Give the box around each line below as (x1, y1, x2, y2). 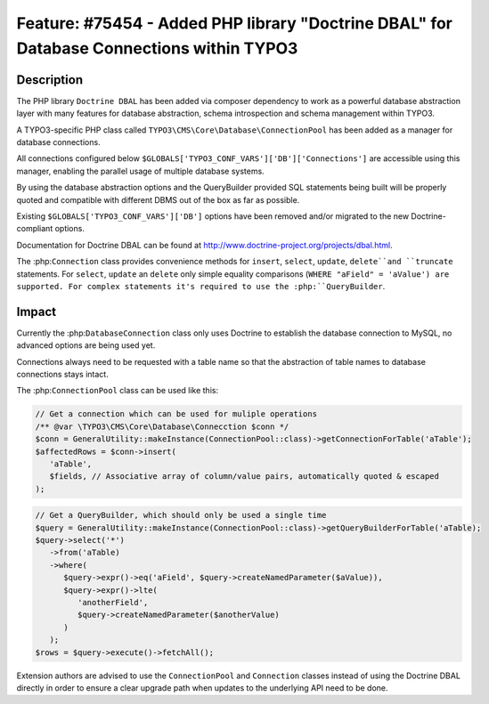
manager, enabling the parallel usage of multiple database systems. (16, 166, 265, 176)
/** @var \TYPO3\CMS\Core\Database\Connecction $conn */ (35, 421, 289, 432)
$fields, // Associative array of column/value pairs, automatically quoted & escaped (49, 472, 440, 481)
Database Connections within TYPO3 (16, 38, 298, 58)
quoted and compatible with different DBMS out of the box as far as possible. (16, 194, 300, 205)
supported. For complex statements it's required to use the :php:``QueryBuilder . (16, 280, 386, 291)
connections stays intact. (16, 369, 109, 380)
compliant (16, 223, 53, 234)
